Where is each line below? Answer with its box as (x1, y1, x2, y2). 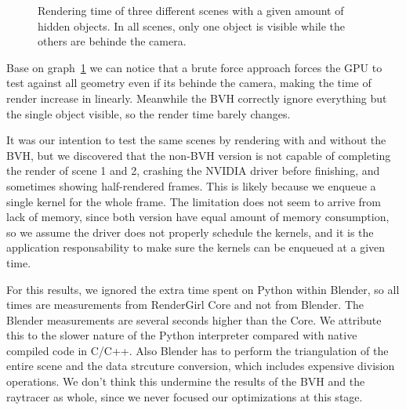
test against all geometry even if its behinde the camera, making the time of (6, 74, 372, 91)
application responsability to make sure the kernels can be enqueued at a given (6, 239, 386, 256)
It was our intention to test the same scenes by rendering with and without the (6, 132, 386, 148)
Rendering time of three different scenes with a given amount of (38, 2, 344, 18)
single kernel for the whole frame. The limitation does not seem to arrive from (6, 193, 381, 209)
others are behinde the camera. (38, 33, 187, 49)
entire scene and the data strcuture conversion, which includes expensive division (6, 357, 395, 374)
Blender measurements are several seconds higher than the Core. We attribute (6, 311, 382, 328)
